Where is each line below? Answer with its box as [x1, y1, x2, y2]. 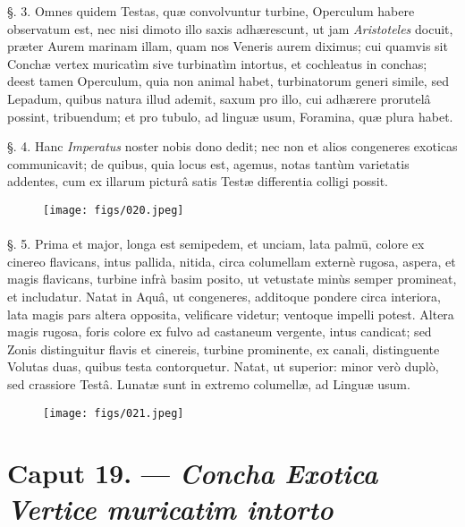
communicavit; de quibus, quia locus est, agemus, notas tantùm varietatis [7, 154, 410, 173]
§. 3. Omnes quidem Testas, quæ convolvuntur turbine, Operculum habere [7, 2, 415, 20]
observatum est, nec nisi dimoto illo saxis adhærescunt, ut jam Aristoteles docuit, [7, 19, 453, 38]
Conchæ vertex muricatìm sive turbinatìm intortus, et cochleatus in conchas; [7, 54, 427, 72]
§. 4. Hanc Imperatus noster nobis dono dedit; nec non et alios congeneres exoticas [7, 137, 458, 156]
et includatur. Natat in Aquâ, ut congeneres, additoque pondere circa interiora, [7, 286, 441, 305]
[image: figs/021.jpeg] [43, 406, 184, 420]
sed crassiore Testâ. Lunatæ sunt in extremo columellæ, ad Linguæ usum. [7, 374, 410, 393]
